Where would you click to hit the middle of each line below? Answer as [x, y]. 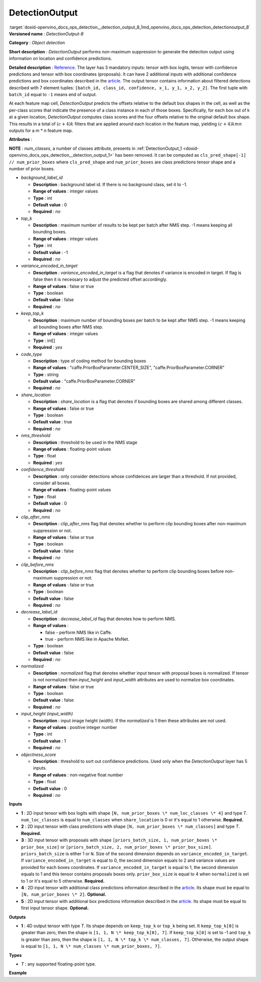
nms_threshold [36, 435]
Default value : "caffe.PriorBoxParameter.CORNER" [84, 381]
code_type [31, 354]
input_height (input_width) [47, 714]
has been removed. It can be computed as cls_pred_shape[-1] [181, 155]
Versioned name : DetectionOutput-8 [46, 33]
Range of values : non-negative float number [78, 775]
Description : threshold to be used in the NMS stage [85, 442]
